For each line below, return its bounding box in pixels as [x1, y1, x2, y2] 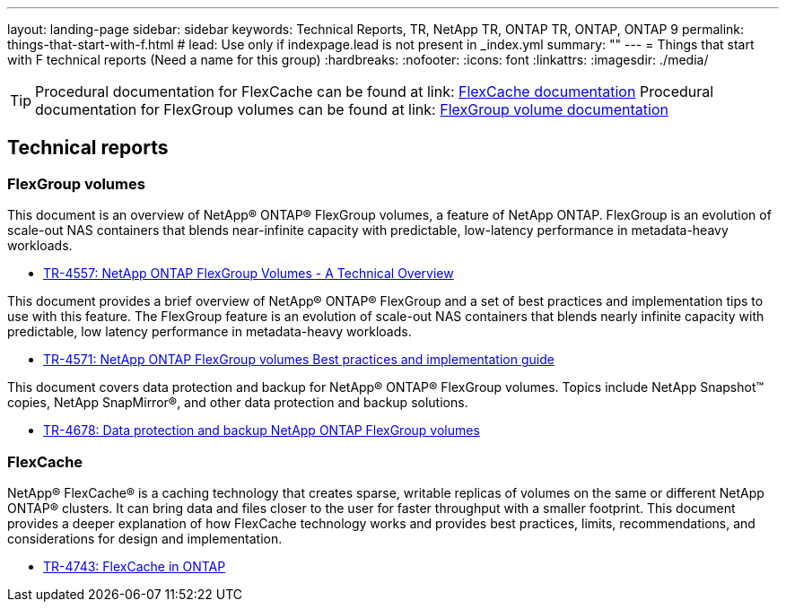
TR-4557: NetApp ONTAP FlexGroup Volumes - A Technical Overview [43, 265, 454, 282]
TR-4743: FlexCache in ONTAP [43, 558, 226, 574]
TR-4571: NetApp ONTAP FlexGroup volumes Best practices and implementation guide [43, 352, 555, 368]
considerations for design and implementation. [7, 530, 283, 546]
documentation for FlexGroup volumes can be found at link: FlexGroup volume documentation [35, 100, 668, 118]
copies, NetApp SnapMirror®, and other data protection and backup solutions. [7, 395, 468, 411]
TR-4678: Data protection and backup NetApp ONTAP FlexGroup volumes [43, 422, 480, 439]
